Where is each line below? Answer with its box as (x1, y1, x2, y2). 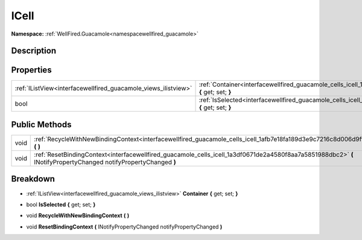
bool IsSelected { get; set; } (26, 201, 96, 208)
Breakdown (11, 174, 56, 184)
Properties (11, 65, 52, 75)
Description (11, 46, 57, 56)
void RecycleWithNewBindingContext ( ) (26, 212, 130, 219)
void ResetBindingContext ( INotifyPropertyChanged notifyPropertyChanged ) (26, 223, 223, 230)
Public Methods (11, 119, 72, 130)
